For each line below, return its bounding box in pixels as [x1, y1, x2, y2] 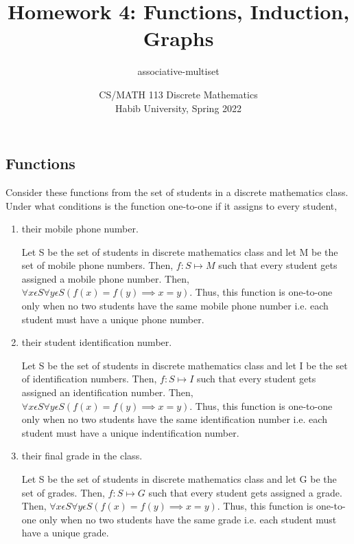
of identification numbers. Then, [21, 371, 157, 386]
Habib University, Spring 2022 [115, 100, 242, 115]
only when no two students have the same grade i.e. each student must [39, 512, 337, 526]
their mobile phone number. [21, 221, 139, 236]
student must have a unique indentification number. [21, 425, 239, 439]
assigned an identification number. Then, [21, 385, 193, 400]
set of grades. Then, [21, 485, 105, 499]
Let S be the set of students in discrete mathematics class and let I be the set [21, 358, 348, 372]
